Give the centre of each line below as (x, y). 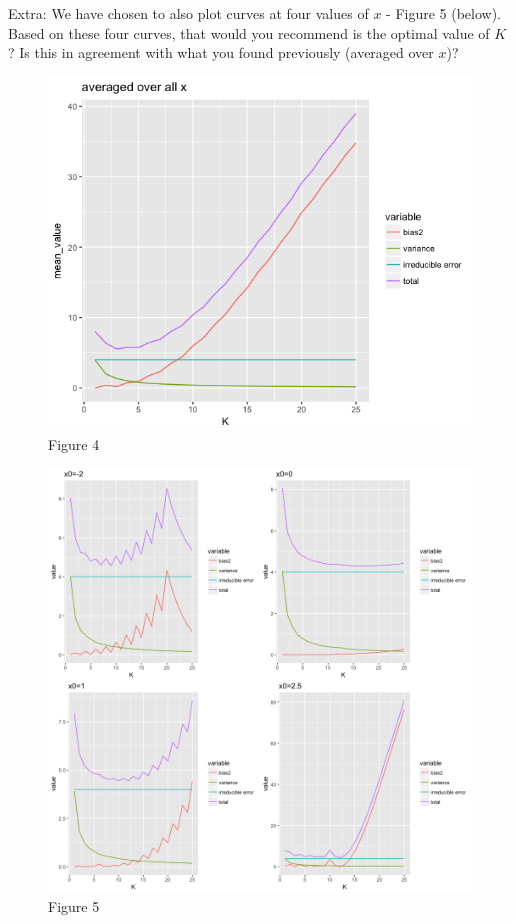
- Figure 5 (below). (444, 13)
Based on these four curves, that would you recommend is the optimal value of (249, 32)
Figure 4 (74, 443)
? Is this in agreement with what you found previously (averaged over (221, 52)
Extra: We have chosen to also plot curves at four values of (188, 13)
